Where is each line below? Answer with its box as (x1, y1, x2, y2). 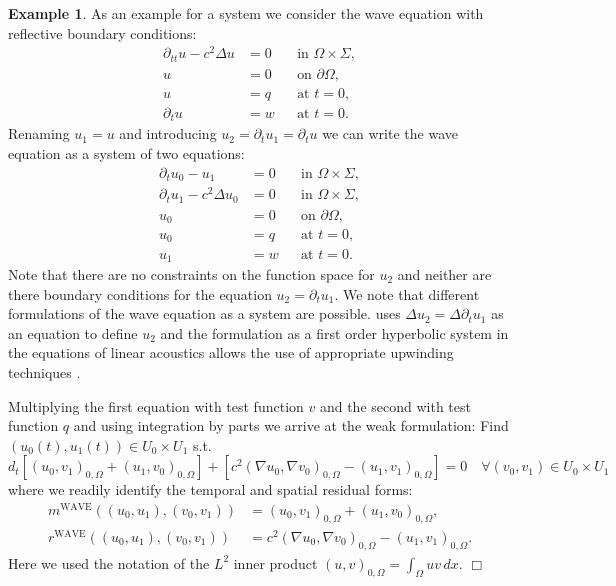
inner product (233, 552, 318, 573)
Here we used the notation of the (8, 552, 210, 573)
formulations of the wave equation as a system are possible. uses (8, 303, 401, 324)
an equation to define (8, 322, 138, 343)
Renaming (8, 123, 70, 144)
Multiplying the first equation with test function (8, 395, 304, 416)
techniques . (8, 361, 81, 382)
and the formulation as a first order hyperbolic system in (160, 322, 509, 343)
